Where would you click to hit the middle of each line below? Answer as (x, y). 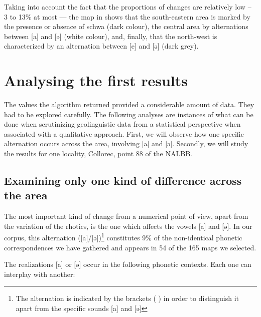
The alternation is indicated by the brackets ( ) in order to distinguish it (127, 298)
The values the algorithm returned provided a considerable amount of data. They (129, 104)
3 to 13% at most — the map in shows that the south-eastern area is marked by (127, 16)
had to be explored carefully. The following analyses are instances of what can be (129, 114)
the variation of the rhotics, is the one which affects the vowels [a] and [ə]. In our (128, 226)
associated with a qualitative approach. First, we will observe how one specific (124, 133)
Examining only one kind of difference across (123, 181)
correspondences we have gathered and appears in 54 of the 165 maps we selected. (130, 247)
